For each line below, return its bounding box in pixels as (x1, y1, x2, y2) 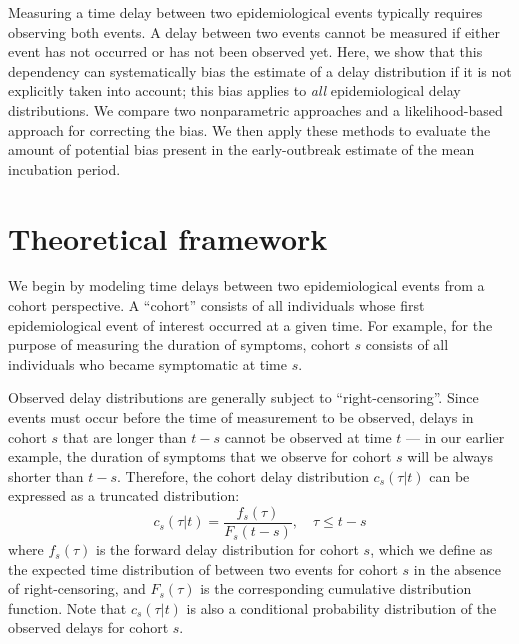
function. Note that (8, 597, 127, 618)
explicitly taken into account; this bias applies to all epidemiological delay (8, 80, 461, 101)
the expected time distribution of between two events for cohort (8, 558, 398, 579)
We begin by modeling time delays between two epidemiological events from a (8, 275, 485, 296)
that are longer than (62, 426, 187, 447)
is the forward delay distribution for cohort (96, 539, 359, 560)
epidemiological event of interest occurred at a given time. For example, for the (8, 314, 493, 335)
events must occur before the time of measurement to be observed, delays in (8, 407, 474, 428)
